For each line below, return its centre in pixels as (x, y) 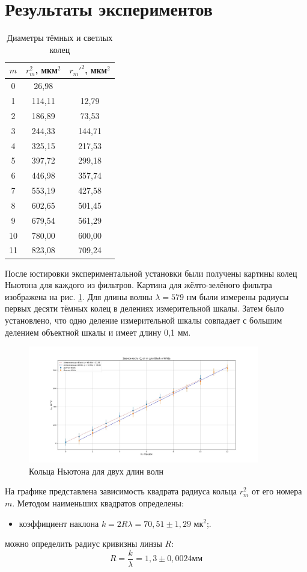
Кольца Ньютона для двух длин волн (96, 471)
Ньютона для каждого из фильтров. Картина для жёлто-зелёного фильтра (138, 285)
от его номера (277, 491)
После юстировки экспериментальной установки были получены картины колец (151, 273)
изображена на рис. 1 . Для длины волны (79, 296)
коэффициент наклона (59, 523)
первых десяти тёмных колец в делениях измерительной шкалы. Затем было (144, 308)
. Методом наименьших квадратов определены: (98, 503)
